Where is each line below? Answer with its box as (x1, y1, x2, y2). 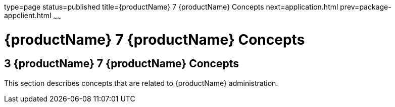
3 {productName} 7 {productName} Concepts (4, 57, 239, 70)
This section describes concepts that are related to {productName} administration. (4, 78, 278, 87)
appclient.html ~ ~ (4, 11, 61, 22)
